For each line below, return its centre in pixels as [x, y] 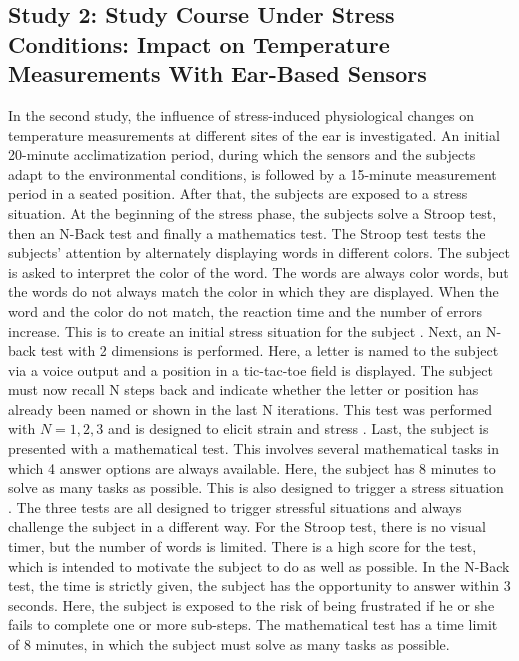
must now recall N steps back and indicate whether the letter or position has [243, 389]
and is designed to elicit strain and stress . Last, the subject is [298, 428]
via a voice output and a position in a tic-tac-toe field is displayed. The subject [250, 369]
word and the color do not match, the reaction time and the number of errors [245, 310]
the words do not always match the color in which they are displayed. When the [253, 291]
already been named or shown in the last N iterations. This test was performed [250, 408]
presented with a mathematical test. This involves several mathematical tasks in [253, 448]
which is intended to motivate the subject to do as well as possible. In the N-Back [259, 565]
